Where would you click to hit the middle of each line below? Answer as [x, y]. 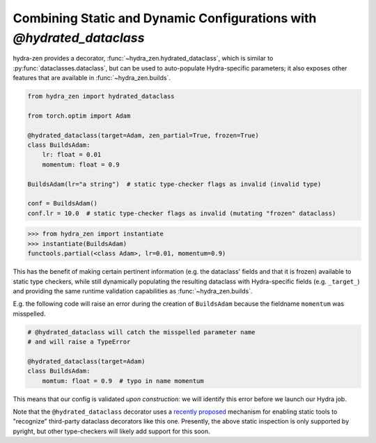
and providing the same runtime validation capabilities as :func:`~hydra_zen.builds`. [133, 291]
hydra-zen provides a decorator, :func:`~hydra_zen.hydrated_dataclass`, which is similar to [143, 59]
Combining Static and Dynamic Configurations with [165, 18]
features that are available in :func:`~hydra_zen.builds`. [92, 78]
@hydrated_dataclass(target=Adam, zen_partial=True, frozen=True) [143, 135]
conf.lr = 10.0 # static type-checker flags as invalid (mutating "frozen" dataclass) [182, 213]
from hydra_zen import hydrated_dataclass [101, 96]
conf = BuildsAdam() [62, 203]
